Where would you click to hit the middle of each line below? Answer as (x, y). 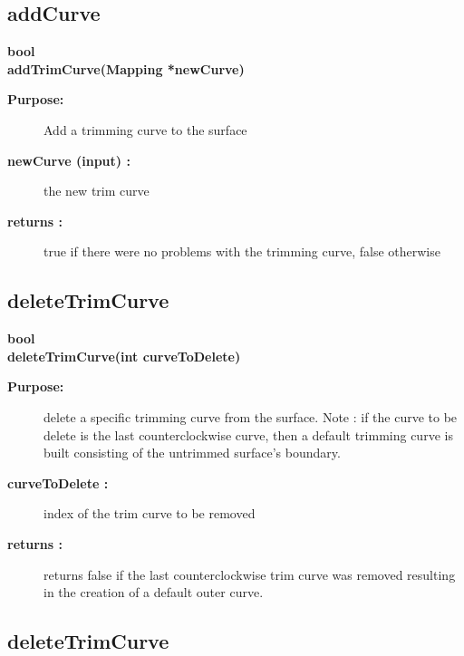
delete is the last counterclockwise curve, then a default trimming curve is (248, 434)
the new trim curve (97, 191)
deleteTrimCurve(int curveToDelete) (124, 356)
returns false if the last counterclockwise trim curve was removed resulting (250, 574)
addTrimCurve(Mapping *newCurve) (126, 68)
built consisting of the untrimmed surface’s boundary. (192, 453)
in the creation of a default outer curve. (154, 592)
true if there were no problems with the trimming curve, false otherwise (242, 251)
